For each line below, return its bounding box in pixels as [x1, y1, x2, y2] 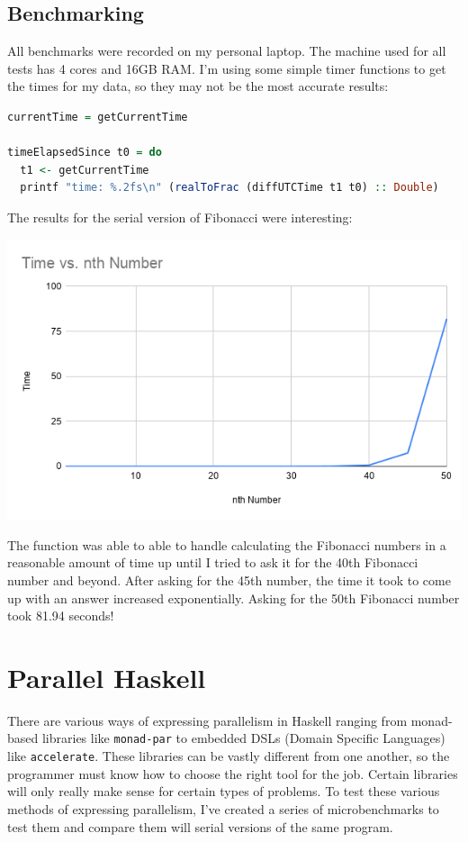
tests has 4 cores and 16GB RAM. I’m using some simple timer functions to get [7, 59, 446, 77]
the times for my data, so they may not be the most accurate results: [7, 77, 389, 95]
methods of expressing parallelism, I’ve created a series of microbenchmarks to [7, 799, 439, 818]
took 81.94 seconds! [7, 606, 114, 625]
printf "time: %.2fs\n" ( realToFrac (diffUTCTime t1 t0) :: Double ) [20, 181, 439, 195]
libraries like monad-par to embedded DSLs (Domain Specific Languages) [41, 729, 445, 747]
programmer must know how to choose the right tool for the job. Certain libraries [7, 764, 458, 783]
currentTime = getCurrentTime [7, 110, 188, 123]
